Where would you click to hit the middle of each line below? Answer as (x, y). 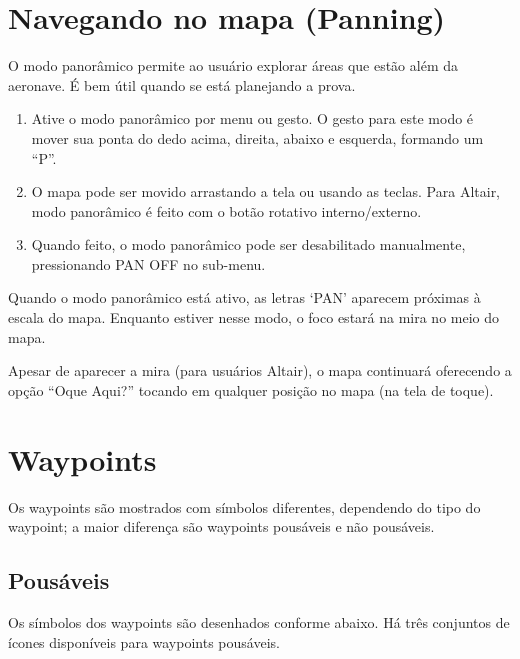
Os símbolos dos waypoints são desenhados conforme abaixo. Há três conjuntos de (259, 621)
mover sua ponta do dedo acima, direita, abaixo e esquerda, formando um (257, 137)
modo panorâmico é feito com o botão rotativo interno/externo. (226, 210)
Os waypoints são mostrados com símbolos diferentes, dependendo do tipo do (244, 506)
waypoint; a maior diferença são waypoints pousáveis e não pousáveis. (221, 526)
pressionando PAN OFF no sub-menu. (148, 263)
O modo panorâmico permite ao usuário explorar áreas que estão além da (233, 65)
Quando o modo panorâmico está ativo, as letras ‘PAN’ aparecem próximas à (244, 297)
